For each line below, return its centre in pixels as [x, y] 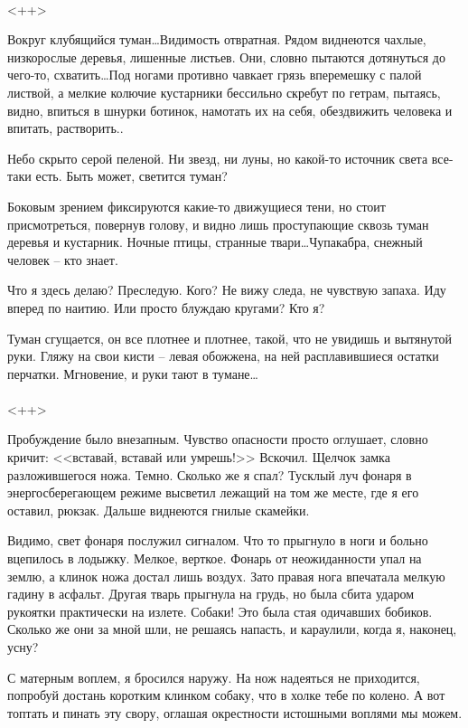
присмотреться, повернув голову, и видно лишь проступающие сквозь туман [218, 224]
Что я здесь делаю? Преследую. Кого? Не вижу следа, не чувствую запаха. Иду [227, 290]
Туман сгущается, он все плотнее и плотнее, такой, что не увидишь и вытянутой [230, 338]
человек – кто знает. [63, 259]
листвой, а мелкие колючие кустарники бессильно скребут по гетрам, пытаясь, [224, 92]
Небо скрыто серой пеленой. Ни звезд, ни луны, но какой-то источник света [218, 158]
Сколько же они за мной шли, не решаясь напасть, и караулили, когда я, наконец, [232, 629]
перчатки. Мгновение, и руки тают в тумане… [133, 373]
